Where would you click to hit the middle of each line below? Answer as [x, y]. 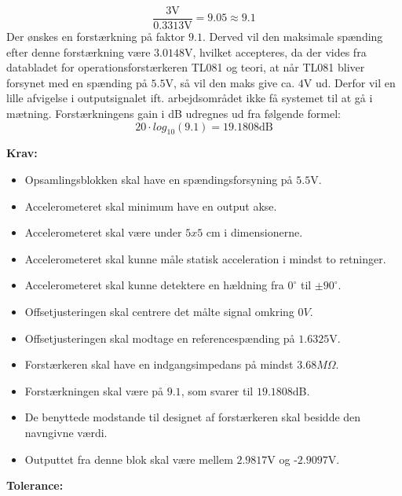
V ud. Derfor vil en [349, 82]
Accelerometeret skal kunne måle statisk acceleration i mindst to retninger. [205, 258]
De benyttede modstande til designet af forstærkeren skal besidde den [193, 417]
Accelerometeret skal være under [103, 232]
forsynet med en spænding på [77, 82]
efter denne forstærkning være [79, 51]
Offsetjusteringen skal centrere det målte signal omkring [159, 311]
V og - [282, 459]
